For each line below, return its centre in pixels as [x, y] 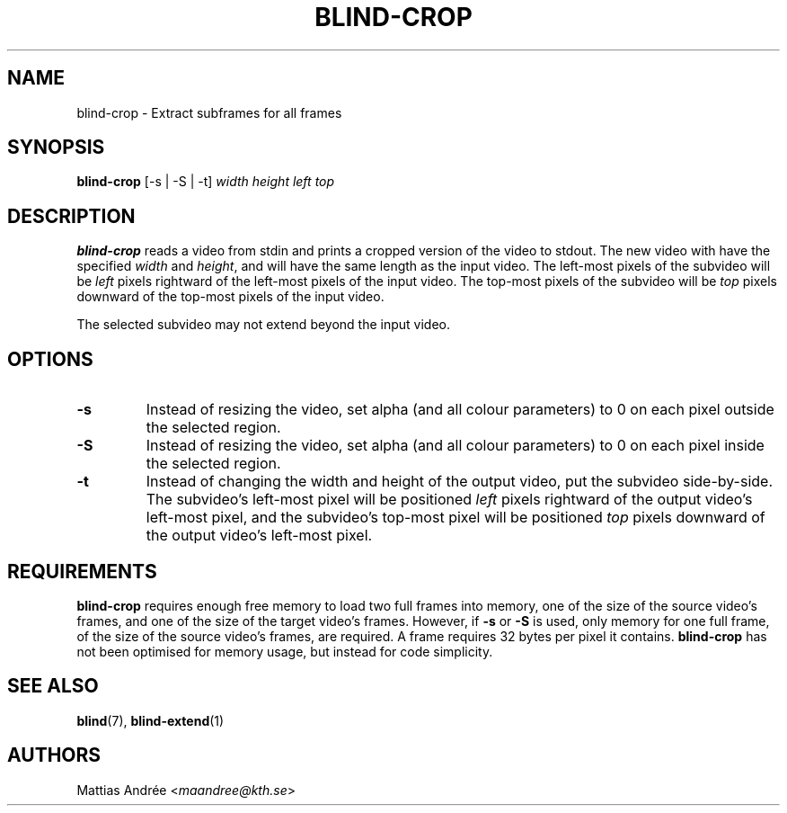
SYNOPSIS [56, 147]
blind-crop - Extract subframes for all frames [209, 112]
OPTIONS [50, 359]
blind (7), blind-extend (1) [150, 720]
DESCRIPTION [71, 216]
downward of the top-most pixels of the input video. [230, 297]
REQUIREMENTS [82, 571]
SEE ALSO [53, 686]
